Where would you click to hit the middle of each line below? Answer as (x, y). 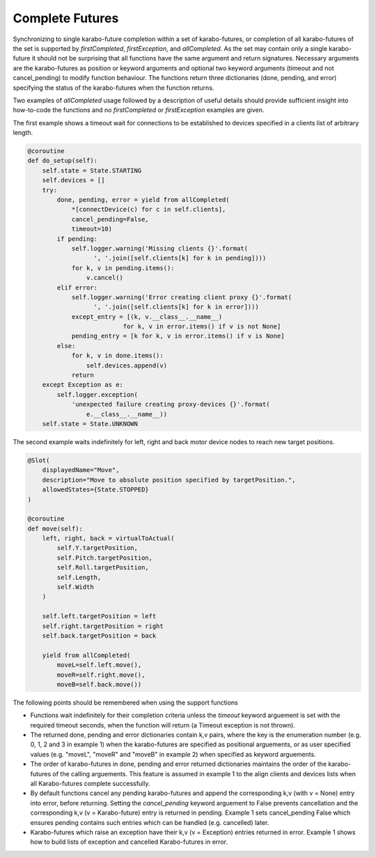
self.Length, (79, 577)
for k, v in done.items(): (117, 356)
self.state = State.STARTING (92, 170)
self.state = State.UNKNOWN (90, 424)
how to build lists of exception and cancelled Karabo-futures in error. (129, 842)
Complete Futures (66, 18)
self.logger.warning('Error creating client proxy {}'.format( (182, 297)
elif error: (77, 288)
